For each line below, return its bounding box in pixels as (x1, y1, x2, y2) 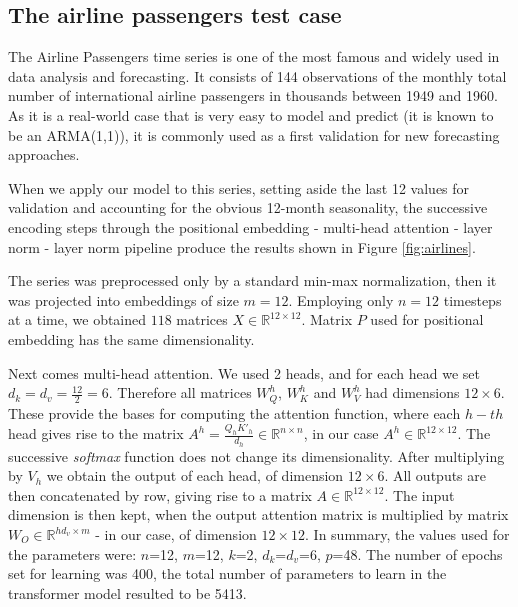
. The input (384, 484, 455, 505)
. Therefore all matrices (108, 382, 252, 403)
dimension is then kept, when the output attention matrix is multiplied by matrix (8, 504, 509, 525)
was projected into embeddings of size (8, 289, 239, 310)
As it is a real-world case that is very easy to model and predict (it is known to (8, 104, 494, 125)
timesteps (443, 289, 502, 310)
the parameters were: (8, 543, 137, 564)
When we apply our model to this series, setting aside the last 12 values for (8, 177, 470, 198)
